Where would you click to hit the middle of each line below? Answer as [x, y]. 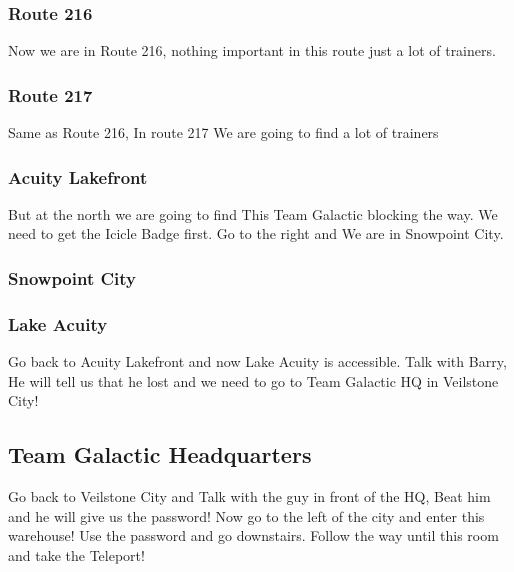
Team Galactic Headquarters [160, 454]
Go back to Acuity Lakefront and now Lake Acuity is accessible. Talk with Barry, [257, 361]
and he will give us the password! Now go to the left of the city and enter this [246, 515]
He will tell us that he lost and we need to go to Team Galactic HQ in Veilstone [253, 380]
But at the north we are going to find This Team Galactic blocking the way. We [253, 213]
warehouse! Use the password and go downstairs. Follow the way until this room [253, 535]
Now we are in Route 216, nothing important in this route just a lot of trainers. [252, 50]
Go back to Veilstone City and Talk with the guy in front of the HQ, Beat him [249, 496]
